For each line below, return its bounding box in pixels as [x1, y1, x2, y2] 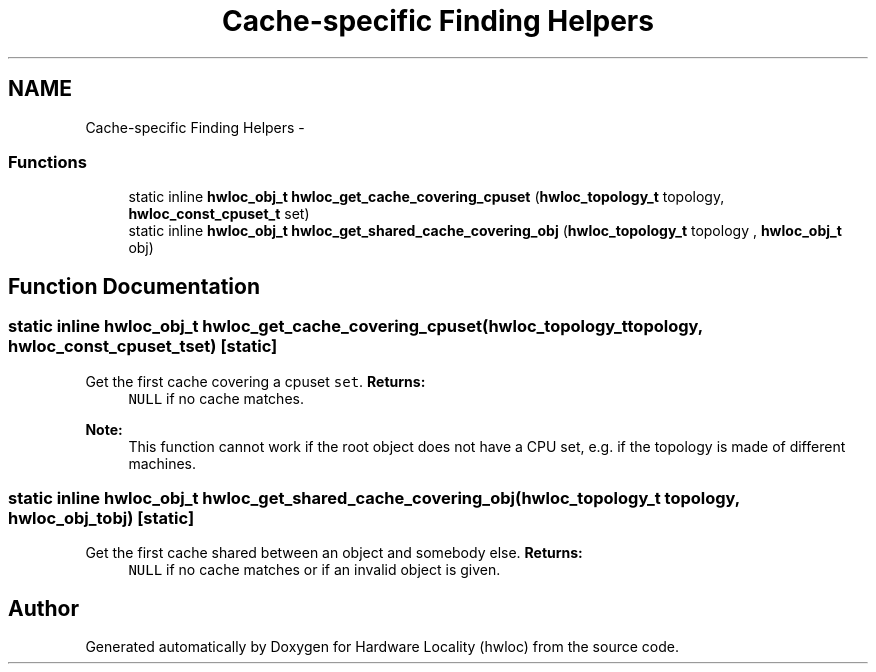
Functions [8, 151, 87, 172]
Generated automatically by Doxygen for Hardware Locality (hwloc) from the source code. [85, 638, 679, 656]
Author [8, 595, 79, 621]
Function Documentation [8, 273, 260, 299]
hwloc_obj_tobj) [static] [8, 507, 195, 528]
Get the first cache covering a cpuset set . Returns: [85, 372, 426, 390]
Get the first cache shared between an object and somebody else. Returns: [85, 544, 583, 562]
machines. [128, 454, 197, 472]
